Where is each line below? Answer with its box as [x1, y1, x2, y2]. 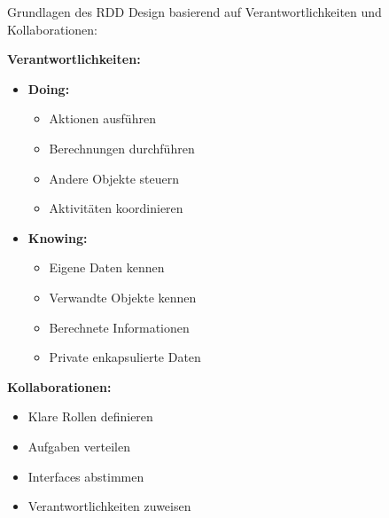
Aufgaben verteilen [27, 436, 130, 455]
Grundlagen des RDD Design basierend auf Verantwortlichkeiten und [7, 3, 382, 20]
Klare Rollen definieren [27, 407, 153, 426]
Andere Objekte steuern [49, 169, 179, 187]
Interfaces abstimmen [27, 467, 144, 485]
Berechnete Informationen [49, 318, 190, 336]
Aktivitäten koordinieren [49, 199, 183, 217]
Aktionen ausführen [49, 109, 156, 128]
